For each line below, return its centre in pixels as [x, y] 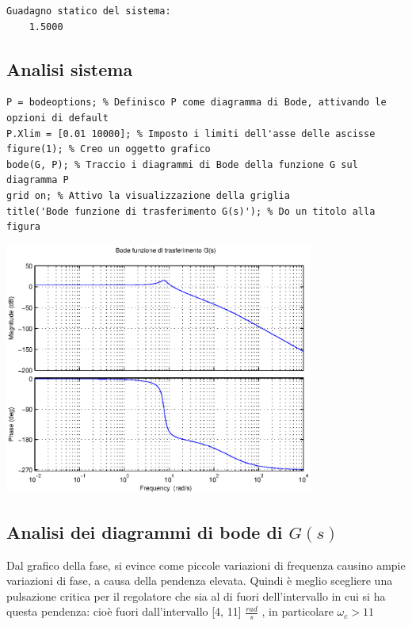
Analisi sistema [70, 69]
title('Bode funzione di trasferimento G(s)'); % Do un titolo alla [191, 211]
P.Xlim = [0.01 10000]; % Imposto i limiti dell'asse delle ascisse [191, 134]
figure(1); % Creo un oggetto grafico [109, 149]
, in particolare [298, 611]
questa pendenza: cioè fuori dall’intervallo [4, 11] [124, 611]
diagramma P [38, 180]
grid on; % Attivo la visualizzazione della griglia [148, 195]
